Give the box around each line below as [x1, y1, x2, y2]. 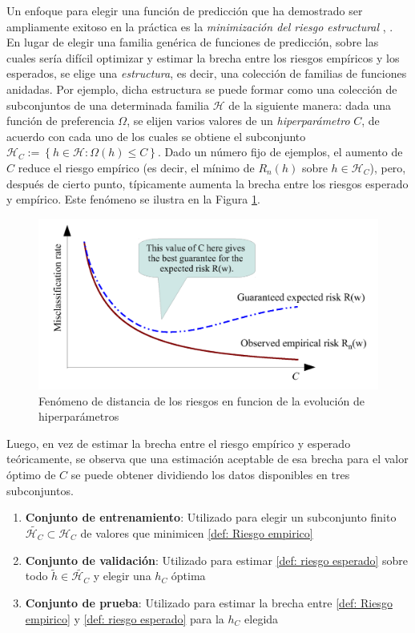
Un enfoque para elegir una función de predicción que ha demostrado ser [6, 2, 363, 18]
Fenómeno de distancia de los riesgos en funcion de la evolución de [38, 392, 365, 409]
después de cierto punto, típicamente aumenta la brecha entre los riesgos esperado [6, 175, 409, 192]
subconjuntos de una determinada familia [6, 96, 210, 113]
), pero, [369, 159, 406, 175]
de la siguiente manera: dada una [228, 96, 391, 113]
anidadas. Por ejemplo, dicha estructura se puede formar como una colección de [6, 80, 397, 97]
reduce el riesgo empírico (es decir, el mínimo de [18, 159, 255, 175]
